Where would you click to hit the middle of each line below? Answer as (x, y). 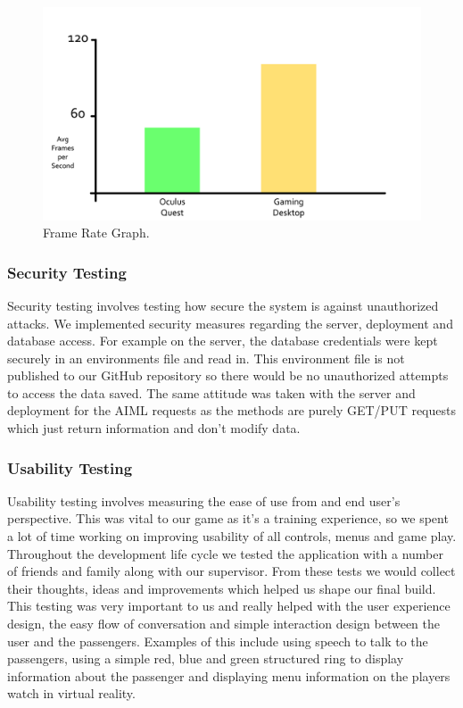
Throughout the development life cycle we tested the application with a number (225, 553)
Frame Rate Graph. (96, 233)
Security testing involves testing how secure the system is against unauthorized (223, 305)
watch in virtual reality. (71, 693)
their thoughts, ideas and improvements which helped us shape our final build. (222, 588)
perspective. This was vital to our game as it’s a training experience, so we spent (228, 518)
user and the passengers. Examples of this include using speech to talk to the (218, 641)
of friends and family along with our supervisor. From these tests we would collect (231, 571)
